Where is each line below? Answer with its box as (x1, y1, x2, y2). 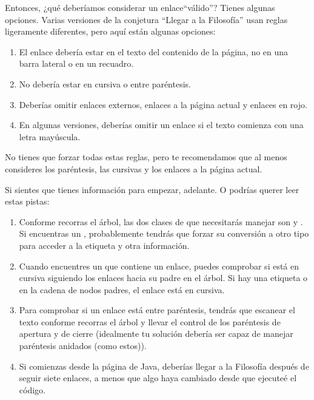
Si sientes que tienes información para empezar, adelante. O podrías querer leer (5, 183, 299, 195)
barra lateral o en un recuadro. (19, 57, 134, 70)
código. (19, 383, 45, 396)
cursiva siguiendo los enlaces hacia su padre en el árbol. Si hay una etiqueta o (19, 271, 308, 284)
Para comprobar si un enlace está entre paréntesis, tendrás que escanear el (19, 303, 295, 316)
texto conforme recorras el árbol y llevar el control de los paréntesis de (19, 315, 281, 328)
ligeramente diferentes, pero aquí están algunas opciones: (5, 25, 216, 38)
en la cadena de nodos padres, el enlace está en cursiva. (19, 283, 225, 296)
